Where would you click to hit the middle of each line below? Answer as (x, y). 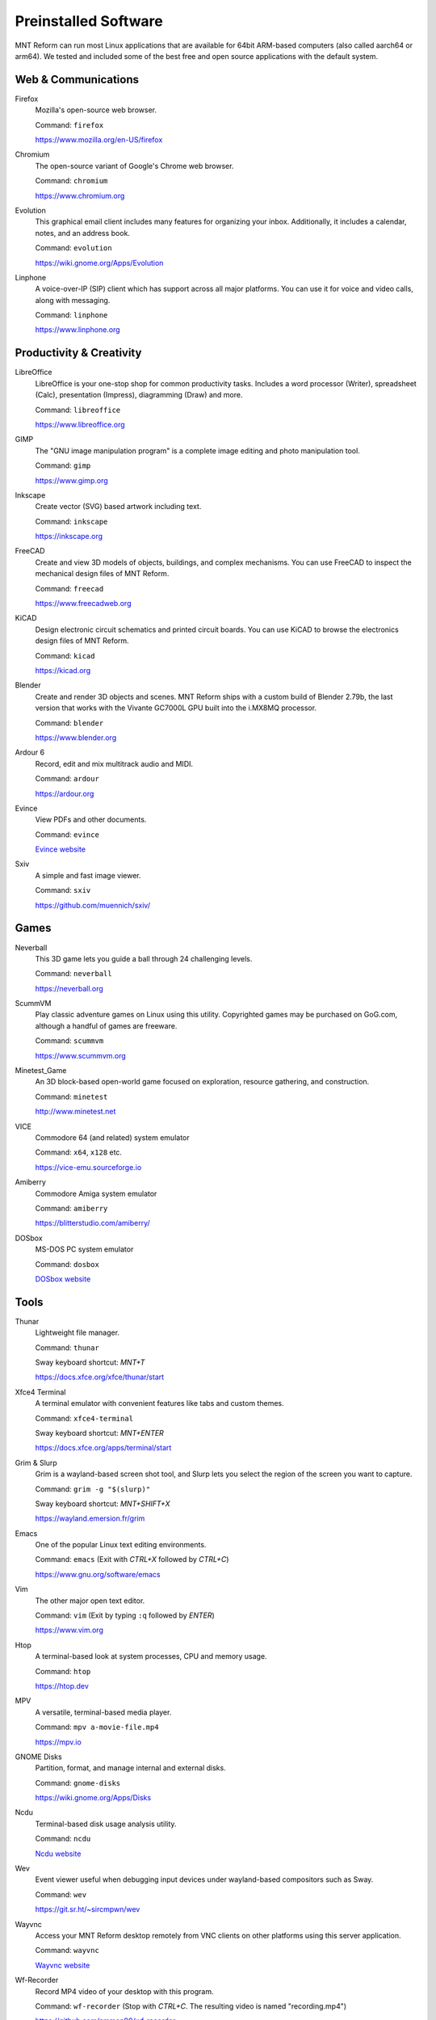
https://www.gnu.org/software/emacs (98, 1574)
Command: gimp (63, 465)
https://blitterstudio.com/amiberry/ (93, 1223)
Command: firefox (69, 124)
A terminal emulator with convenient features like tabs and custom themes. (159, 1403)
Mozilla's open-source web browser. (96, 110)
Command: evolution (73, 248)
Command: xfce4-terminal (84, 1418)
